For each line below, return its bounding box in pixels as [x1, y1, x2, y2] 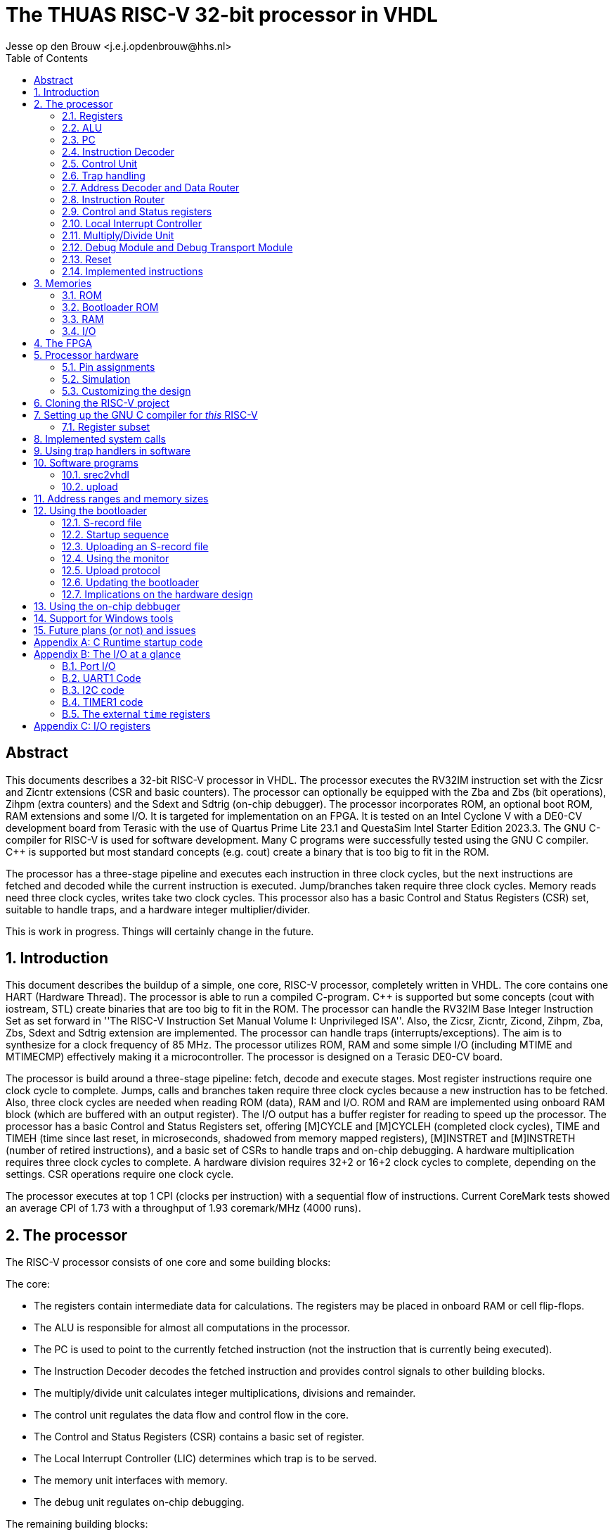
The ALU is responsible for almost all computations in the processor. [34, 1321, 350, 1334]
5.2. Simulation [62, 372, 131, 385]
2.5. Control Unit [62, 157, 138, 170]
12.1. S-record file [62, 516, 142, 528]
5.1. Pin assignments [62, 360, 155, 373]
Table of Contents [6, 51, 89, 64]
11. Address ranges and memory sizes [34, 492, 209, 505]
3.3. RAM [62, 312, 104, 325]
